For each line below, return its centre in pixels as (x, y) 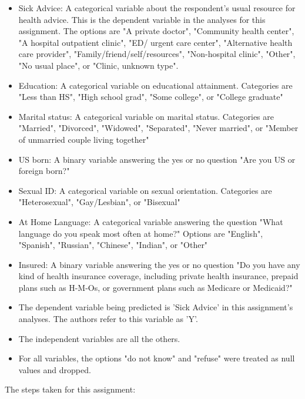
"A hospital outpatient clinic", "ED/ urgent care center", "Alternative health (155, 42)
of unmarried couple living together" (84, 139)
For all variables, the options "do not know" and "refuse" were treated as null (157, 358)
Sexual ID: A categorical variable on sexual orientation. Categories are (145, 190)
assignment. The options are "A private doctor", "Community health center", (156, 31)
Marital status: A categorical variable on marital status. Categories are (146, 116)
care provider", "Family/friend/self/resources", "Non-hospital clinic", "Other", (157, 54)
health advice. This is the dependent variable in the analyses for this (142, 19)
